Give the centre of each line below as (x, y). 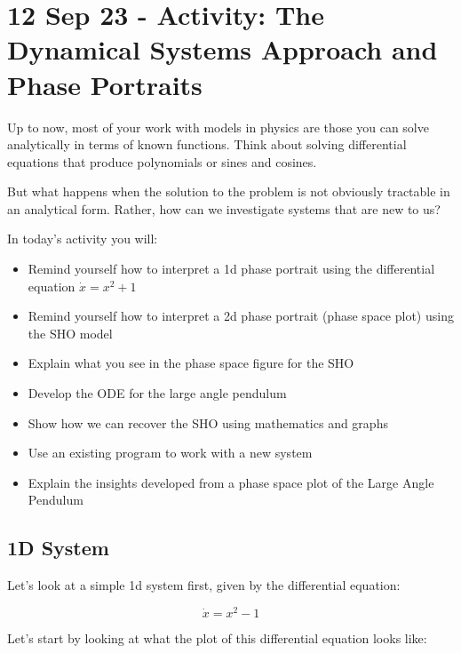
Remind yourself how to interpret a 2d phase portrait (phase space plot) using (241, 316)
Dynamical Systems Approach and (223, 49)
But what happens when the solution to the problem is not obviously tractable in (229, 191)
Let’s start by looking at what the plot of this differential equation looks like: (217, 637)
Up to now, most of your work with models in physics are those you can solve (218, 127)
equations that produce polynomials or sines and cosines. (162, 161)
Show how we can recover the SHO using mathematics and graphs (208, 422)
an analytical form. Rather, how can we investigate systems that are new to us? (224, 208)
